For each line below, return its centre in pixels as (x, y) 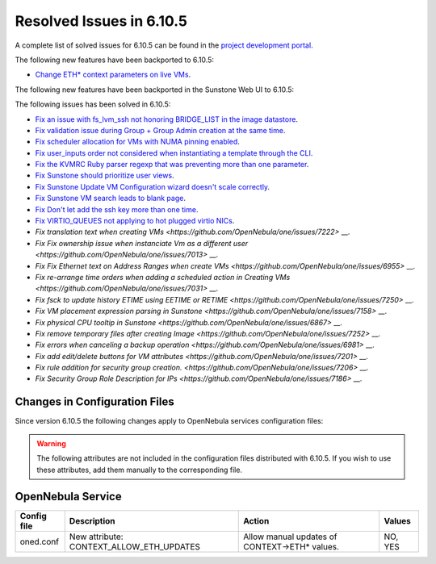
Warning (51, 443)
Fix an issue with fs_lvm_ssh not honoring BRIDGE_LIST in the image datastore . (167, 119)
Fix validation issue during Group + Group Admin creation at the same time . (160, 130)
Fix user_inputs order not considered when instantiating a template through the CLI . (174, 152)
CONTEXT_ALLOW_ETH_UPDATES (135, 547)
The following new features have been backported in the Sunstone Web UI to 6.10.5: (155, 90)
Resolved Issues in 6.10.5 (101, 21)
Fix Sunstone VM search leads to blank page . (110, 198)
